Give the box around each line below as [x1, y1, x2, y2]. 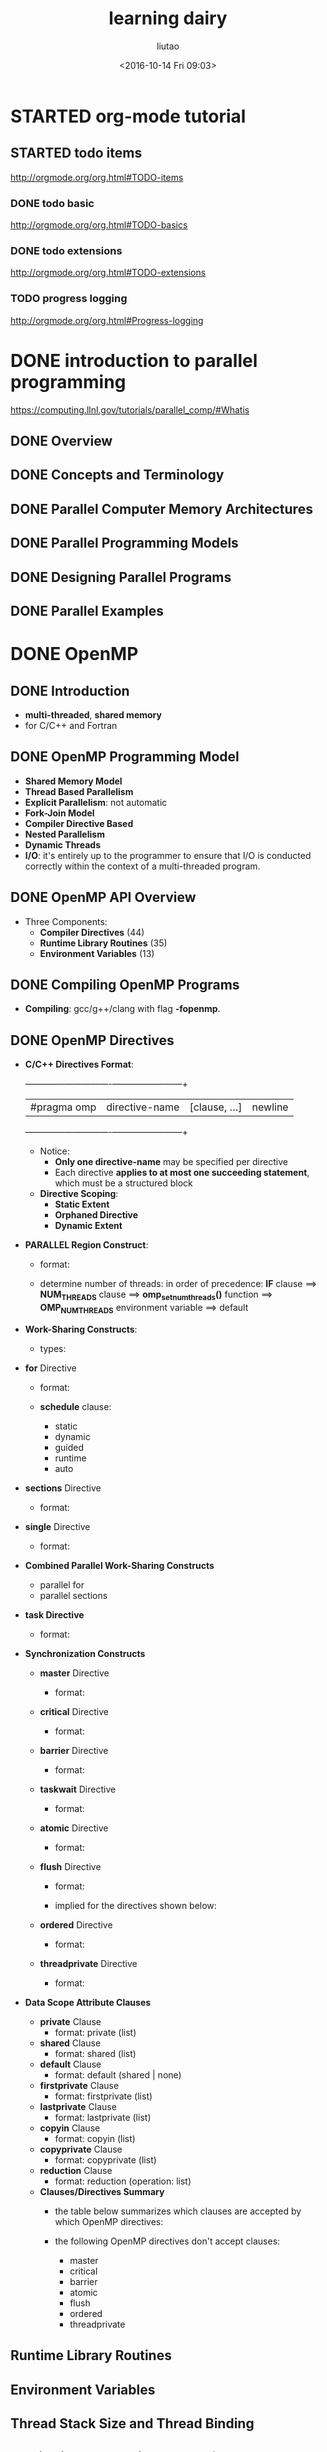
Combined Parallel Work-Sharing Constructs [24, 1559, 215, 1571]
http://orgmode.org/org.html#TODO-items [10, 171, 184, 183]
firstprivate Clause [39, 2079, 120, 2091]
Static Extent [54, 1198, 110, 1211]
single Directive [24, 1520, 91, 1532]
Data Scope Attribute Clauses [24, 1996, 152, 2008]
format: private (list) [54, 2026, 137, 2038]
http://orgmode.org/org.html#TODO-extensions [10, 267, 207, 279]
